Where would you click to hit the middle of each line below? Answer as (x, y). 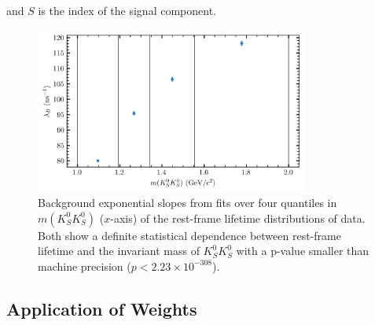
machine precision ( (85, 266)
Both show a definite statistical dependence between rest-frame (189, 235)
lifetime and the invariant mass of (119, 251)
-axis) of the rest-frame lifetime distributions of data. (238, 218)
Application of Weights (102, 308)
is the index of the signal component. (127, 10)
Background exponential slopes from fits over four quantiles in (187, 203)
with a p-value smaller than (303, 251)
